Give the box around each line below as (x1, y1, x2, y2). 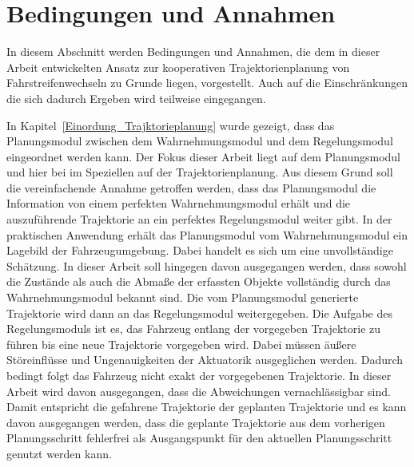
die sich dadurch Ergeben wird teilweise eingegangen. (6, 89, 266, 106)
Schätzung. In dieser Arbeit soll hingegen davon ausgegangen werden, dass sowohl (6, 257, 407, 274)
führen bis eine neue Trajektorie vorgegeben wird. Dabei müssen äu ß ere (6, 335, 356, 352)
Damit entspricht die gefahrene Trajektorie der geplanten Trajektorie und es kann (6, 398, 407, 415)
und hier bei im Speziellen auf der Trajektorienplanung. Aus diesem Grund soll (6, 164, 393, 180)
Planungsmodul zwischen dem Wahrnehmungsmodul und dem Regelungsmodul (6, 133, 393, 149)
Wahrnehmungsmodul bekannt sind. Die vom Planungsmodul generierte (6, 289, 359, 306)
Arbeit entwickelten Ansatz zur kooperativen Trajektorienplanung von (6, 58, 350, 75)
